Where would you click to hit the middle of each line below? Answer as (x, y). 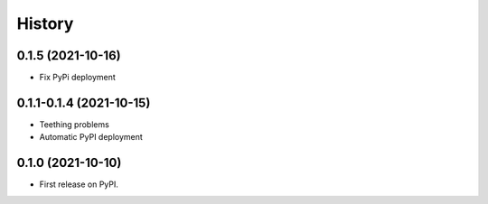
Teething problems (75, 124)
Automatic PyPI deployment (91, 137)
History (45, 23)
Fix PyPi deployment (78, 78)
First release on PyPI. (79, 184)
